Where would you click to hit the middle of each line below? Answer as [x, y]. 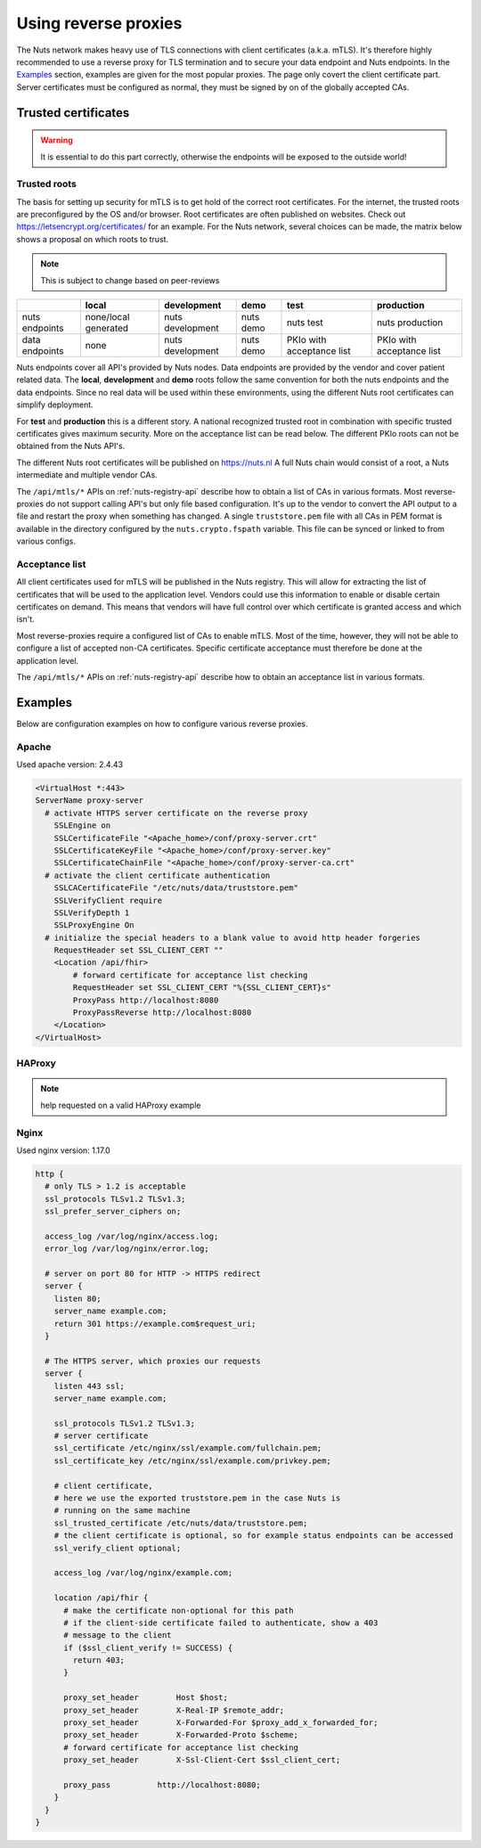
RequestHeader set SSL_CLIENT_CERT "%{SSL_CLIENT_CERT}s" [202, 988]
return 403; [98, 1660]
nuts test [305, 323]
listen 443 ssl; [89, 1386]
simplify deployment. [55, 405]
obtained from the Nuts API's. [71, 446]
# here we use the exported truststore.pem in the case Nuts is [197, 1498]
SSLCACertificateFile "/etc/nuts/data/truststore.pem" [176, 888]
